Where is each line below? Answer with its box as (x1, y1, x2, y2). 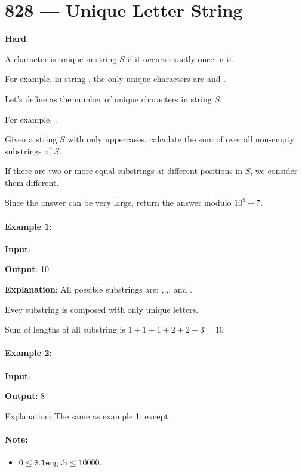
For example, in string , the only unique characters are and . (5, 72, 226, 85)
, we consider (250, 165, 298, 177)
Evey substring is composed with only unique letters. (5, 303, 199, 315)
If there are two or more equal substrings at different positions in (5, 165, 243, 177)
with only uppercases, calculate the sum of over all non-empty (67, 133, 295, 145)
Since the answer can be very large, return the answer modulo (5, 196, 232, 209)
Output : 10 (5, 263, 50, 275)
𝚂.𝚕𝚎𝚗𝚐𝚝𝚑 (34, 459, 67, 468)
